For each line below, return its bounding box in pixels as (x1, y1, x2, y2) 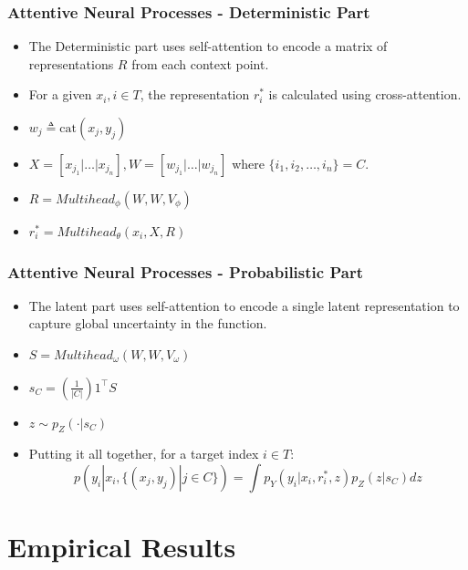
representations (28, 54, 114, 73)
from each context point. (131, 54, 269, 73)
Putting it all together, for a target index (28, 444, 259, 463)
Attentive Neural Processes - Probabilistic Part (7, 260, 363, 283)
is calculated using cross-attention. (268, 85, 462, 104)
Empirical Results (7, 528, 236, 565)
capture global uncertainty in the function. (28, 314, 267, 333)
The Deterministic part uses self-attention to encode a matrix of (28, 36, 388, 56)
